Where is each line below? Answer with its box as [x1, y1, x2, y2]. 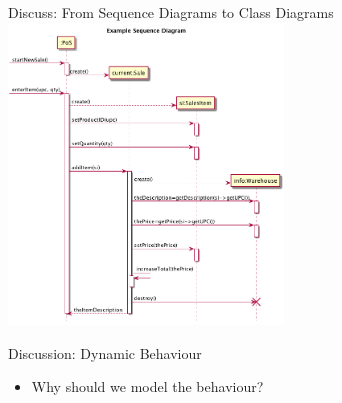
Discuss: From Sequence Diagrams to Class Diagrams [8, 2, 334, 22]
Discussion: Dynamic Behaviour [8, 342, 202, 363]
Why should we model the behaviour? [31, 376, 264, 397]
